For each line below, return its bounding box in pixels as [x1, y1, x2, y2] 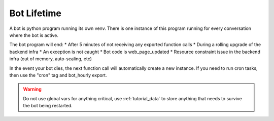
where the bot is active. [9, 32, 58, 38]
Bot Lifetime [9, 8, 62, 19]
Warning [23, 86, 42, 92]
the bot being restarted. [23, 103, 73, 109]
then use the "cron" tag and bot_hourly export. [9, 72, 107, 78]
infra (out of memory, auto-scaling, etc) [9, 56, 92, 62]
